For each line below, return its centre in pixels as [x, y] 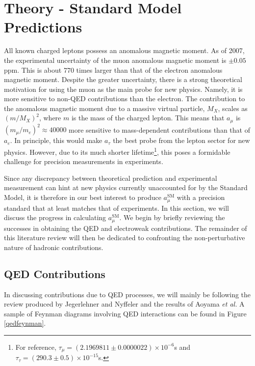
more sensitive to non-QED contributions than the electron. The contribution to [125, 99]
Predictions [43, 27]
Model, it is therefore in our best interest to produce [83, 197]
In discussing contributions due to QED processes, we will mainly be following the [127, 294]
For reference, [36, 347]
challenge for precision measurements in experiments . [84, 161]
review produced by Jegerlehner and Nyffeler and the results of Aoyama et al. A [124, 304]
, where [50, 118]
